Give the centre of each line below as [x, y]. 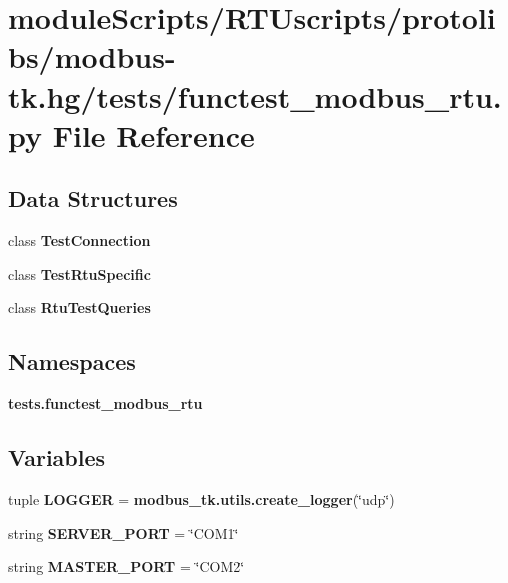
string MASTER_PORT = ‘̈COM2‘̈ [126, 566]
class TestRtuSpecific [79, 273]
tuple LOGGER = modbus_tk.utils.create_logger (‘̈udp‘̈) [201, 498]
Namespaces [72, 361]
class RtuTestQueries [79, 307]
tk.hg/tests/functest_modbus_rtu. [255, 95]
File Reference [153, 134]
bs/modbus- [92, 56]
